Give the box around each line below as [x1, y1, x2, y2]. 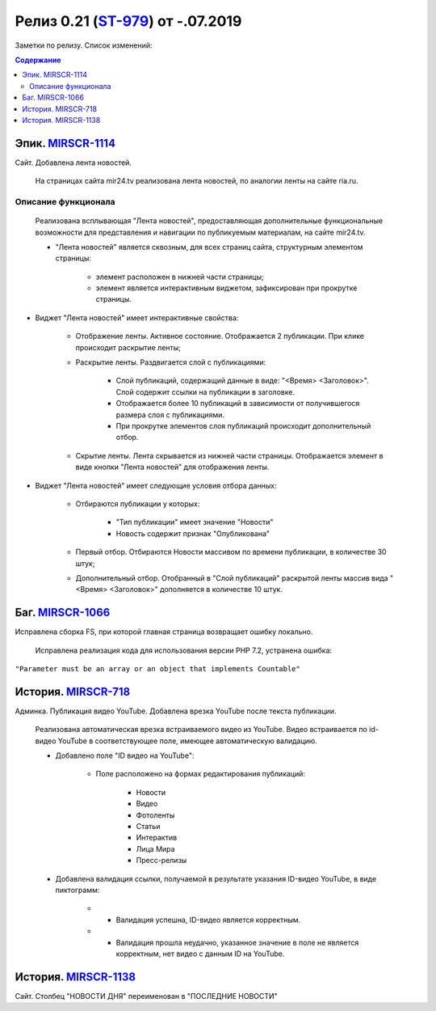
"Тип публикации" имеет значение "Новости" [115, 518, 274, 527]
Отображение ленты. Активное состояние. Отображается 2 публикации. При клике [75, 332, 365, 341]
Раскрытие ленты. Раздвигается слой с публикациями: [75, 357, 266, 367]
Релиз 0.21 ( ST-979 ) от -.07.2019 [15, 12, 242, 30]
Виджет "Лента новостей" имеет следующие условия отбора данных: [35, 480, 277, 490]
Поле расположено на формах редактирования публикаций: [95, 769, 306, 779]
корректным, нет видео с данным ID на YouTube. [115, 949, 285, 958]
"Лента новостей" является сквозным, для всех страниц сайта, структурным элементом [55, 242, 363, 252]
